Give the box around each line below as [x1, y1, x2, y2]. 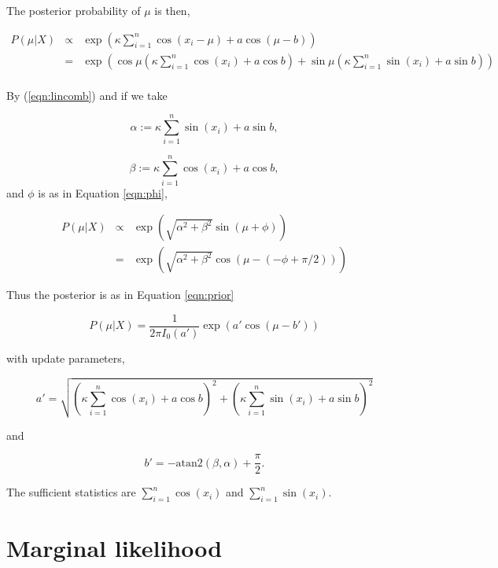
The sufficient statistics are [6, 484, 136, 500]
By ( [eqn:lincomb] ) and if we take [6, 87, 168, 103]
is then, [154, 2, 190, 18]
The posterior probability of [6, 2, 141, 18]
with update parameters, [6, 349, 125, 366]
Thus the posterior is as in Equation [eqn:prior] [6, 286, 234, 303]
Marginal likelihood [6, 532, 223, 564]
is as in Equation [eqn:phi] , [38, 184, 168, 201]
